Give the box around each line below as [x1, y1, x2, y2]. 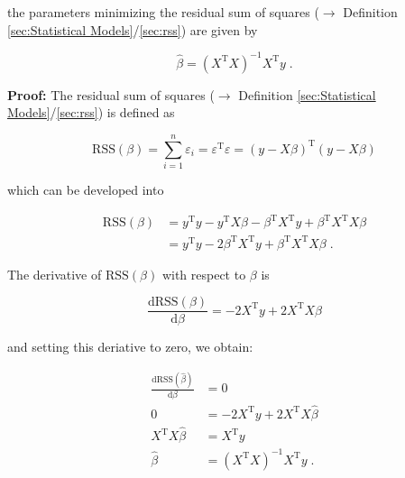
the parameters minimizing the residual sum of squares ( [7, 3, 319, 21]
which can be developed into [7, 180, 164, 198]
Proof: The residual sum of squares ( [7, 85, 215, 104]
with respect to [161, 264, 246, 283]
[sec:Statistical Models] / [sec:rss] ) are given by [7, 20, 258, 39]
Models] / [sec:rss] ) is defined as [7, 103, 175, 122]
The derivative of [7, 264, 102, 283]
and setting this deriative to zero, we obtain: [7, 337, 253, 356]
